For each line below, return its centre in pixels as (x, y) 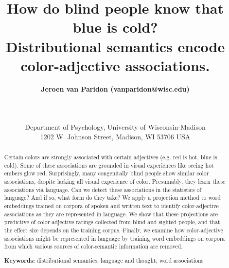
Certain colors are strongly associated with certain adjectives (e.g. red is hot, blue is (111, 157)
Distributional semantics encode (115, 46)
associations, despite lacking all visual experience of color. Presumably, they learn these (115, 182)
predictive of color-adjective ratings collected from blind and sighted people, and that (112, 222)
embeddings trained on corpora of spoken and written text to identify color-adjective (111, 205)
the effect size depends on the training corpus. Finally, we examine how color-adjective (114, 230)
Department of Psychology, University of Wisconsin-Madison (115, 127)
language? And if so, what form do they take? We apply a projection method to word (112, 198)
